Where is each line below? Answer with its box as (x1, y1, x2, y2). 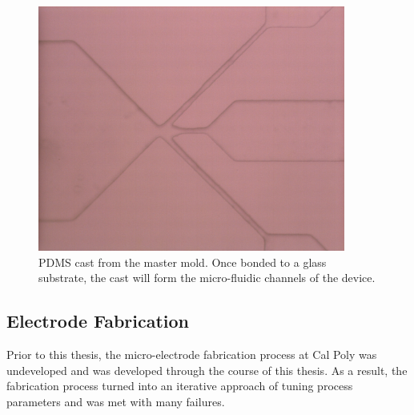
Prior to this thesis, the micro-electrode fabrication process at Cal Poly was (6, 346, 377, 363)
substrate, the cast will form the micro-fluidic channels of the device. (38, 269, 376, 286)
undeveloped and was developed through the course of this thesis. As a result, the (6, 361, 408, 378)
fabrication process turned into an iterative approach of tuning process (6, 377, 353, 394)
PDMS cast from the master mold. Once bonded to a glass (38, 253, 327, 270)
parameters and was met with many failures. (6, 393, 225, 409)
